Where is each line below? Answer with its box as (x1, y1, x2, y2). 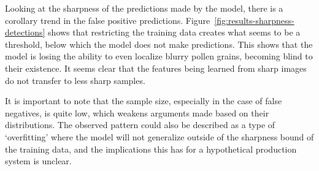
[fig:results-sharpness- (214, 13, 294, 26)
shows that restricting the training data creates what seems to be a (48, 26, 301, 39)
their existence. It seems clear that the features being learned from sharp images (5, 61, 307, 74)
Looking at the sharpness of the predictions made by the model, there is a (5, 2, 283, 14)
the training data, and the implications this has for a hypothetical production (5, 142, 297, 155)
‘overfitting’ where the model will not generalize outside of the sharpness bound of (5, 130, 314, 143)
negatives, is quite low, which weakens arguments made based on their (5, 106, 269, 119)
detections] (5, 26, 45, 39)
